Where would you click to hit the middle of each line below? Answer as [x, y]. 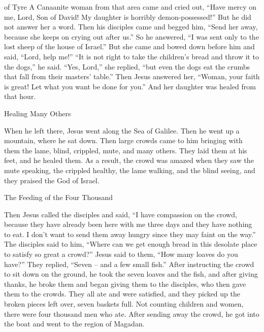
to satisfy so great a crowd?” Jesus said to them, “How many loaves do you [121, 254]
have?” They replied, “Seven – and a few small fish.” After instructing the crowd [129, 264]
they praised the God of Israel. [52, 180]
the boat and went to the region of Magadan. [74, 324]
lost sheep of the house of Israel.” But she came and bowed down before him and [129, 46]
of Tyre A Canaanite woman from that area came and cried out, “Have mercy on [130, 7]
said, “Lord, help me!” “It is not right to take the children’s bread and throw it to [131, 56]
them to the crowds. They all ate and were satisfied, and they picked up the [122, 294]
